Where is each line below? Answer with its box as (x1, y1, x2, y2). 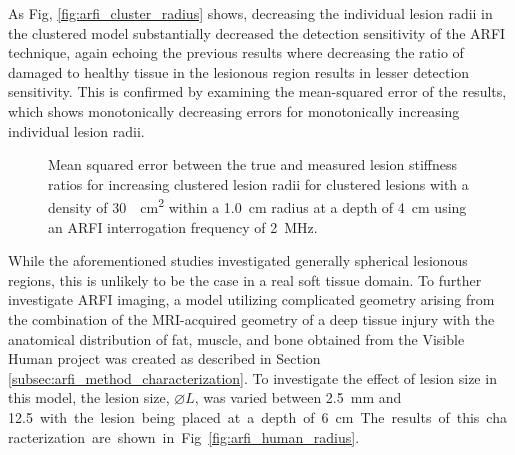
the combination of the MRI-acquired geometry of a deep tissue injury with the (8, 308, 495, 329)
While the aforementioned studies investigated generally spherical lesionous (8, 250, 468, 271)
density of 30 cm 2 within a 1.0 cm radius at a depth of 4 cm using (48, 194, 467, 217)
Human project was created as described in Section (8, 348, 321, 369)
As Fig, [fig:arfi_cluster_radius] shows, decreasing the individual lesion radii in (8, 3, 493, 23)
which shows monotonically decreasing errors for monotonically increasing (8, 100, 460, 121)
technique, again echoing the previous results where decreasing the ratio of (8, 42, 464, 63)
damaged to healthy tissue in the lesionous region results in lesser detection (8, 61, 470, 82)
